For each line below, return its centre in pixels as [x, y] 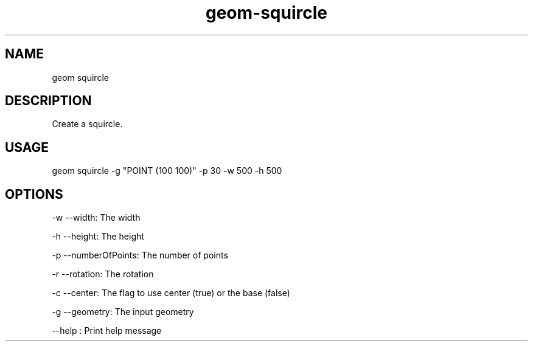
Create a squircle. [87, 124]
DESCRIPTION [48, 101]
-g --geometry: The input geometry [123, 312]
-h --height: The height [98, 237]
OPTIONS [34, 194]
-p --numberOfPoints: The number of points [140, 255]
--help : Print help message [107, 331]
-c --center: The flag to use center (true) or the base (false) [171, 293]
